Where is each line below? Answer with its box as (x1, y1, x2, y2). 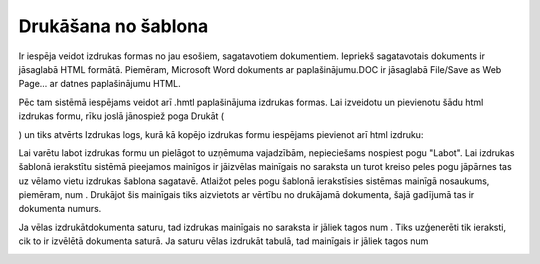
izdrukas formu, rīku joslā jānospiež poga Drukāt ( (18, 110, 225, 122)
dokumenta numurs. (18, 203, 102, 215)
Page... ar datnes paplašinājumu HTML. (18, 78, 181, 90)
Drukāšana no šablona (18, 15, 209, 37)
